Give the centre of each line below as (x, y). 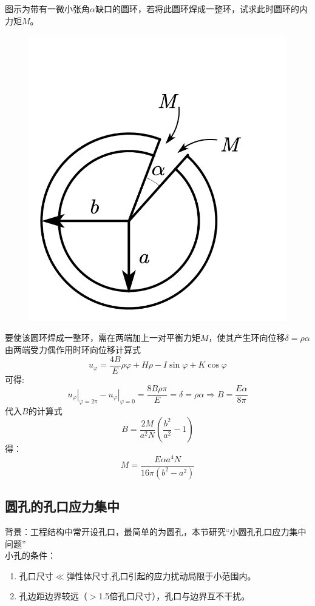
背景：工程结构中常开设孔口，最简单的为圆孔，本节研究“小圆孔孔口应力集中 (156, 531)
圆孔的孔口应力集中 (62, 506)
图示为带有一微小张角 (47, 8)
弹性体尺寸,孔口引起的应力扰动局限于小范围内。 (161, 575)
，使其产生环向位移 (247, 338)
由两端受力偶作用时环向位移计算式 (73, 350)
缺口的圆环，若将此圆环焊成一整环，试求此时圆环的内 (201, 8)
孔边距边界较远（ (53, 596)
